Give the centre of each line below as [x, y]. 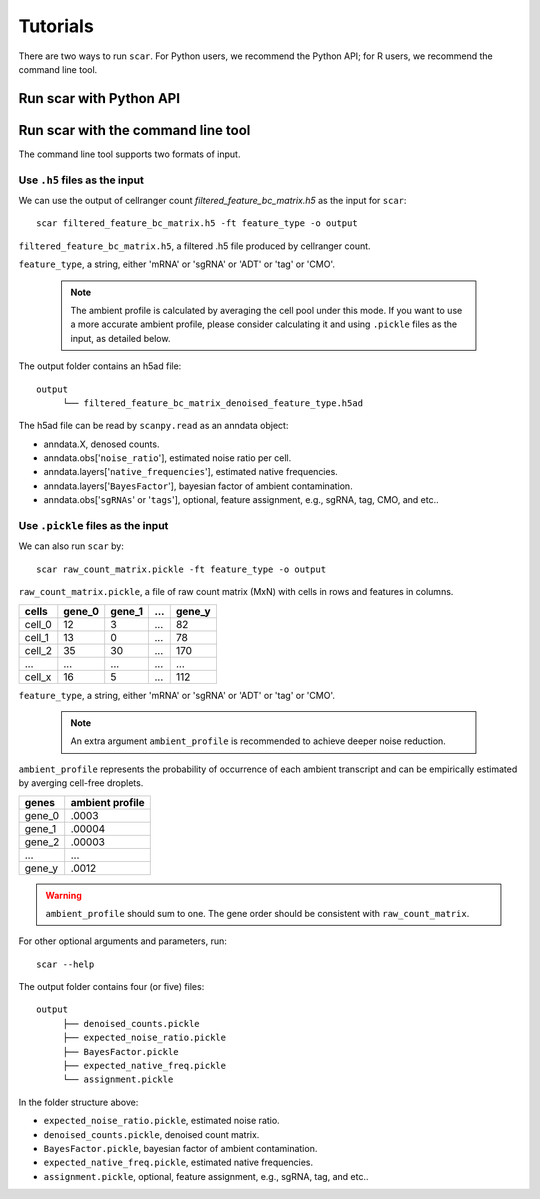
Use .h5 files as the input [81, 180]
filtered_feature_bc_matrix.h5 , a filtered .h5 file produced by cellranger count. [194, 246]
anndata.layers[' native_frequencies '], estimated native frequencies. [191, 472]
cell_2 [38, 650]
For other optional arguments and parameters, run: [122, 941]
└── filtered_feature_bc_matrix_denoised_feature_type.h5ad [213, 403]
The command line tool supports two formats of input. [129, 154]
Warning [63, 895]
